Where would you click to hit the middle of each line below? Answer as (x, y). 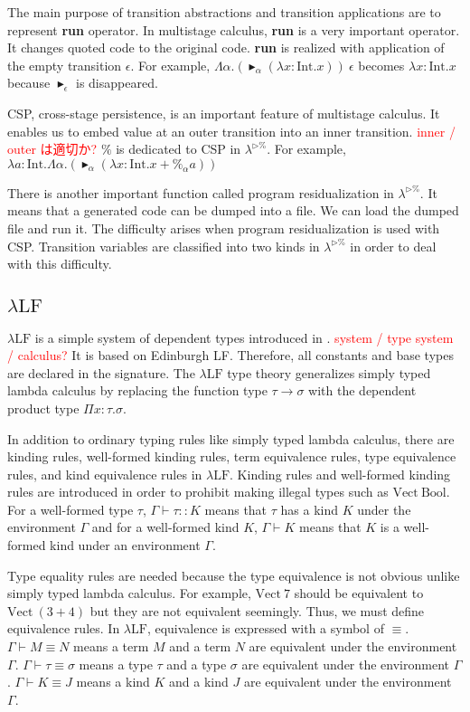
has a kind (309, 509)
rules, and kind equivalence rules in (105, 474)
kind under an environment (125, 545)
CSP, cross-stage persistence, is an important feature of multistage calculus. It (224, 113)
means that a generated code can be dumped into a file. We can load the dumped (233, 210)
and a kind (199, 682)
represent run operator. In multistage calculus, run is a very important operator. (234, 29)
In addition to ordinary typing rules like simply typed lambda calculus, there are (231, 438)
